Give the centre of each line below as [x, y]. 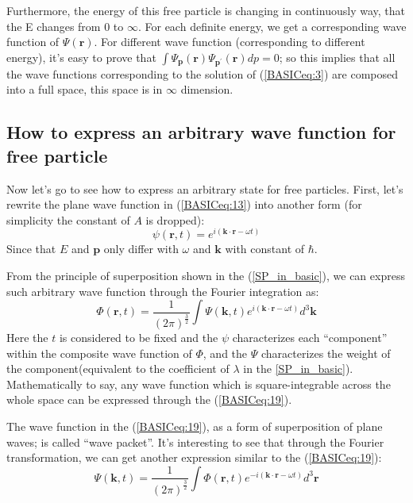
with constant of [265, 249]
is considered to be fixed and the [139, 338]
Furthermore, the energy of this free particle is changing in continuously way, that [206, 10]
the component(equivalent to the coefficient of [118, 369]
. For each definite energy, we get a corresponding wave [272, 26]
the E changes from [54, 26]
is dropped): [175, 219]
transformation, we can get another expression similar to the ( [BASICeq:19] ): [194, 457]
